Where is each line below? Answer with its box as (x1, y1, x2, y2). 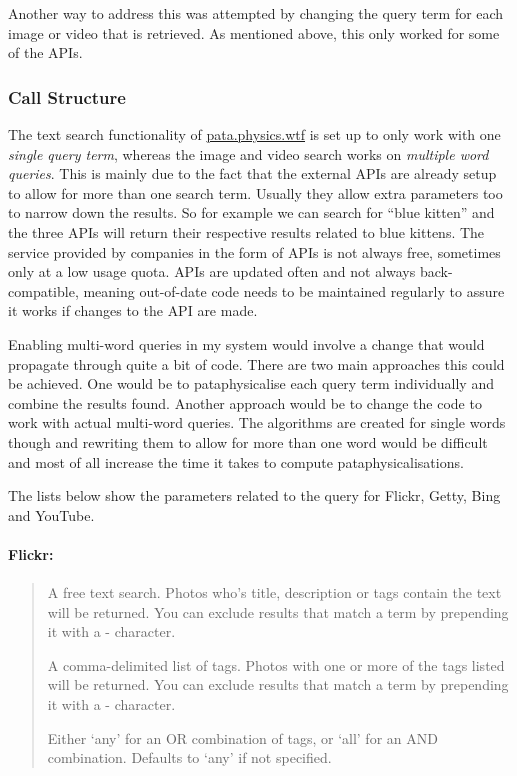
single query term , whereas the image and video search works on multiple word (8, 143, 489, 164)
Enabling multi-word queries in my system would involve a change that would (8, 333, 485, 354)
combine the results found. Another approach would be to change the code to (8, 392, 482, 413)
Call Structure (8, 84, 126, 109)
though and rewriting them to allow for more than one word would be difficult (8, 431, 488, 452)
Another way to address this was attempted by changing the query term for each (8, 3, 504, 23)
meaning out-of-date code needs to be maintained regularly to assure (83, 280, 505, 301)
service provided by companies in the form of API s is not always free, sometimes (8, 241, 501, 262)
